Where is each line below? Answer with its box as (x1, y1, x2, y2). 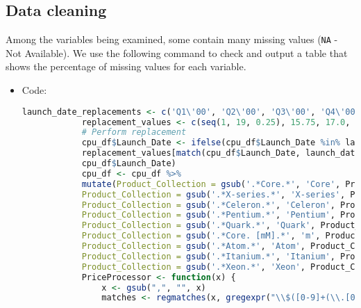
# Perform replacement (81, 127, 187, 138)
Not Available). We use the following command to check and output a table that (6, 45, 348, 60)
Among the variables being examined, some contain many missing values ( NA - (6, 32, 338, 47)
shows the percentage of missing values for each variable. (6, 59, 246, 74)
